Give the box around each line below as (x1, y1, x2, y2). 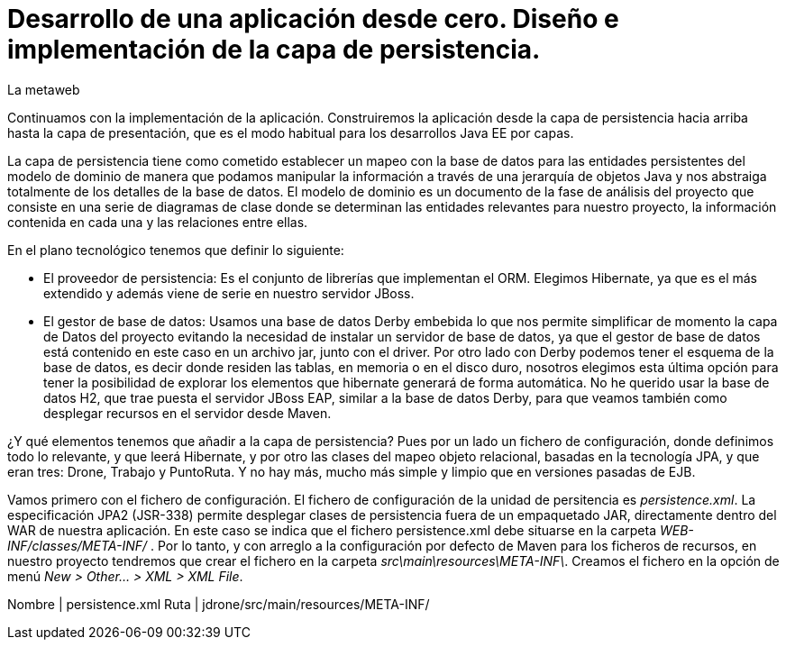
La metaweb (7, 81, 80, 97)
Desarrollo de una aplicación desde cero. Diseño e (7, 4, 619, 34)
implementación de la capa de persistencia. (7, 34, 541, 65)
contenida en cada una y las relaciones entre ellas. (7, 214, 308, 230)
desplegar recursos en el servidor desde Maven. (43, 405, 332, 421)
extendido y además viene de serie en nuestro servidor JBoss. (43, 285, 415, 301)
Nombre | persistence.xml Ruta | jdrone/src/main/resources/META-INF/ (7, 596, 430, 612)
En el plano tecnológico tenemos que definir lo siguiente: (7, 241, 344, 258)
